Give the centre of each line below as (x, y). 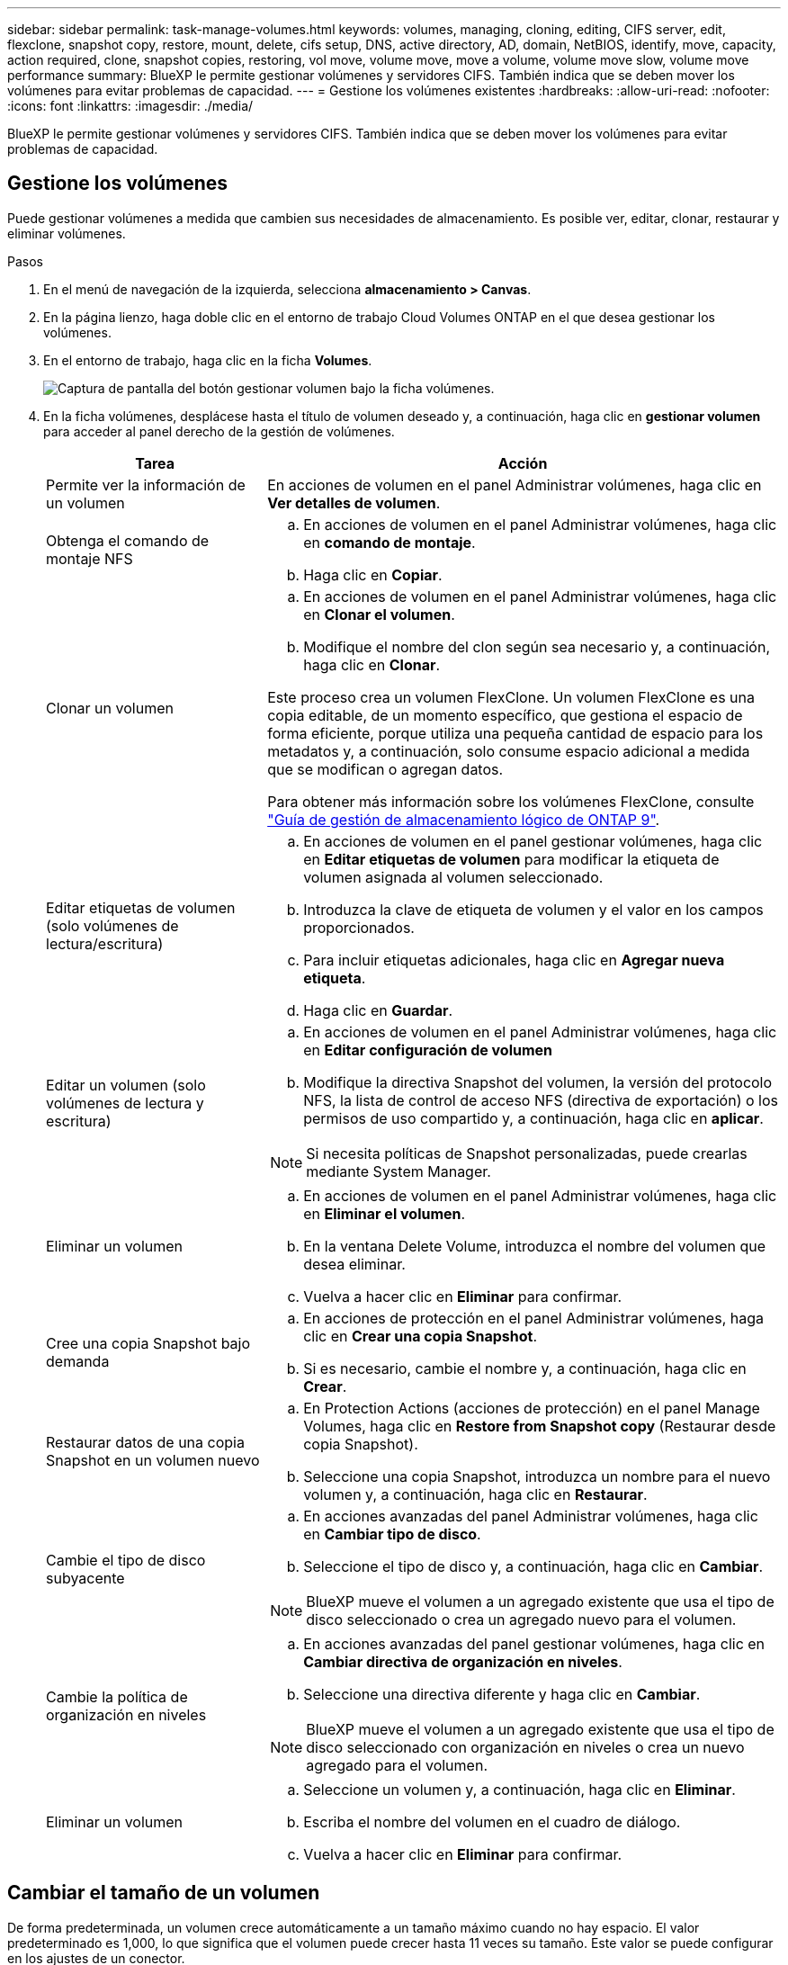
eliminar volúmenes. (67, 233)
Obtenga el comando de (128, 540)
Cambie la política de (117, 1696)
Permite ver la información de (146, 485)
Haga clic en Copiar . (373, 574)
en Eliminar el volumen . (385, 1213)
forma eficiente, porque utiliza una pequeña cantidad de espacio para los (515, 733)
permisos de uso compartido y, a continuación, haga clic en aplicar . (533, 1118)
